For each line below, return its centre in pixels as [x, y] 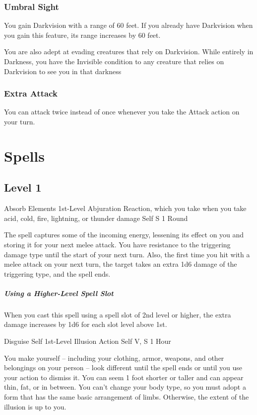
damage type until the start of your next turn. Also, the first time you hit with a [127, 254]
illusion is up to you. [35, 406]
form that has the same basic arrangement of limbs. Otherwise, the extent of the [127, 397]
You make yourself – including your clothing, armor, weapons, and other [114, 358]
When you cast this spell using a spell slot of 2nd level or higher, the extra [118, 314]
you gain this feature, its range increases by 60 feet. [82, 35]
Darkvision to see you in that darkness [63, 71]
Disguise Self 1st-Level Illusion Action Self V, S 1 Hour [88, 341]
